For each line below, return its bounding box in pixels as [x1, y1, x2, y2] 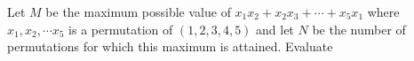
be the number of [312, 19, 406, 38]
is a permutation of [68, 19, 173, 38]
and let [256, 19, 294, 38]
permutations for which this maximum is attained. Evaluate [7, 37, 333, 56]
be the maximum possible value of [45, 3, 231, 20]
